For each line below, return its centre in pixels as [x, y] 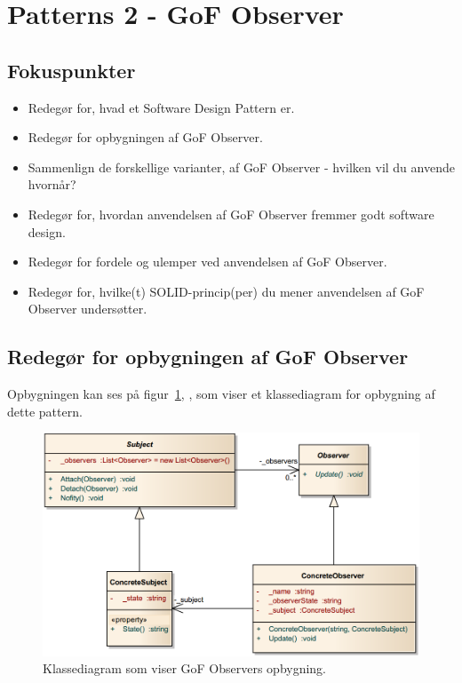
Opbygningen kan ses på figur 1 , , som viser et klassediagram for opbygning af [221, 394]
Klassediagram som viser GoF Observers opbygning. [185, 668]
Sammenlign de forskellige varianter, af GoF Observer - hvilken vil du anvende [241, 167]
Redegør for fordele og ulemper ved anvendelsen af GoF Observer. [207, 262]
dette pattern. [45, 411]
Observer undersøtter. [88, 309]
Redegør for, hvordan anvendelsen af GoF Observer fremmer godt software [231, 214]
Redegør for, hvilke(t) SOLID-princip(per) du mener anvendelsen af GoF [226, 291]
